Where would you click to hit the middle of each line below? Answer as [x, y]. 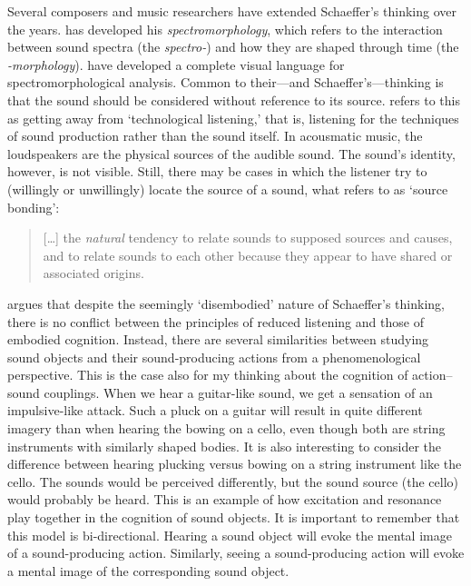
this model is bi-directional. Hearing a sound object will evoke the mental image [230, 535]
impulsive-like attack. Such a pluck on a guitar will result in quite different [215, 410]
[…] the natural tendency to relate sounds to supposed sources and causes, [248, 238]
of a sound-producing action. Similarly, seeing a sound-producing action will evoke [236, 553]
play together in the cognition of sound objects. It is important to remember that [234, 517]
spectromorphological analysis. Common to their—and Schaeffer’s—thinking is [226, 82]
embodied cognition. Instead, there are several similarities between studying [218, 339]
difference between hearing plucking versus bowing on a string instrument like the [235, 464]
